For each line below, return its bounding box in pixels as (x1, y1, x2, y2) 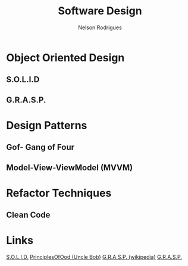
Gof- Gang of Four (6, 142, 75, 152)
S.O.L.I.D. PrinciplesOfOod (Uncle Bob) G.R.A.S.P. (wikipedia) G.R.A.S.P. (6, 254, 183, 261)
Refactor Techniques (6, 186, 112, 200)
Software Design (58, 4, 142, 18)
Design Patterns (6, 118, 87, 132)
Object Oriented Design (6, 51, 125, 64)
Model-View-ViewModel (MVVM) (6, 162, 133, 173)
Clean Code (6, 210, 51, 220)
